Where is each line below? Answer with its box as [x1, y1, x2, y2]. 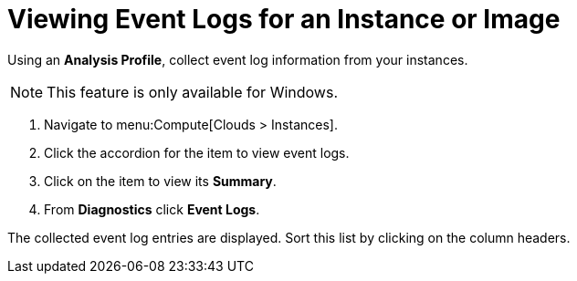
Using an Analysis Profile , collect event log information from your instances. [7, 51, 468, 68]
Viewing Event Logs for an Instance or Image [7, 4, 561, 35]
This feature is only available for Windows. [47, 82, 338, 101]
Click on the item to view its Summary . [44, 172, 277, 189]
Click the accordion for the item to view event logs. [44, 144, 350, 161]
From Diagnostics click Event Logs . [44, 201, 260, 217]
